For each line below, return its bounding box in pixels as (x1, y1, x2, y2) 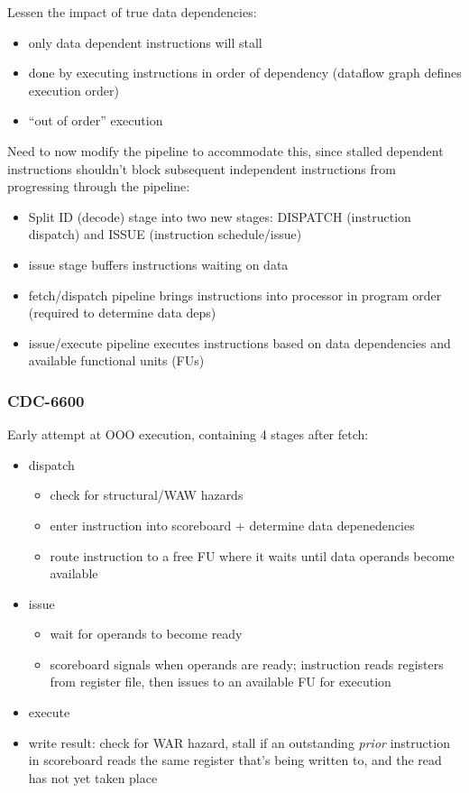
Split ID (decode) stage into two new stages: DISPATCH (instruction (28, 207, 411, 226)
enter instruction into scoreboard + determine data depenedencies (50, 515, 415, 534)
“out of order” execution (28, 111, 163, 130)
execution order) (28, 80, 119, 99)
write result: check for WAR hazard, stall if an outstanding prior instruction (28, 733, 450, 752)
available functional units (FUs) (28, 351, 205, 370)
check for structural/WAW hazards (50, 485, 244, 504)
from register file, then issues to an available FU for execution (50, 672, 391, 691)
